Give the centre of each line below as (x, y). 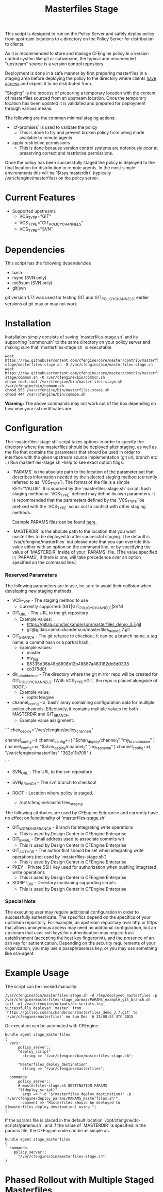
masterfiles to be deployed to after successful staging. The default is (81, 537)
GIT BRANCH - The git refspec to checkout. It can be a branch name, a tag (85, 636)
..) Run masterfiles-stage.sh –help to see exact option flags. (65, 462)
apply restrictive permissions (41, 143)
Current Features (40, 198)
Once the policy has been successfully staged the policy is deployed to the (80, 163)
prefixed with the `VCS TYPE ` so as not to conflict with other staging (79, 507)
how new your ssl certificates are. (39, 409)
